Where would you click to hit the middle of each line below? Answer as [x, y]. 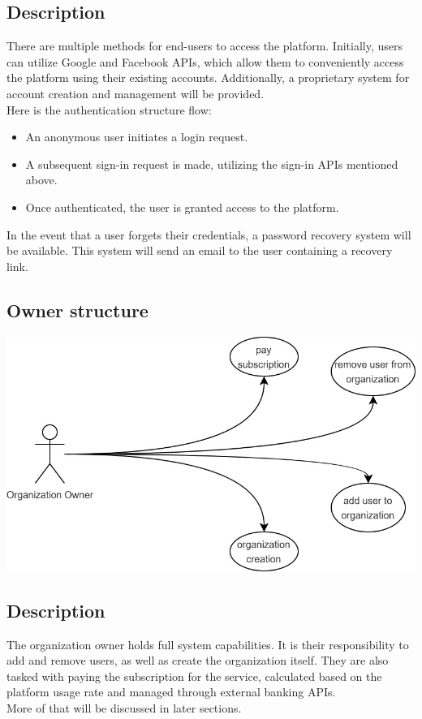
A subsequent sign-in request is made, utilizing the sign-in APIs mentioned [212, 164]
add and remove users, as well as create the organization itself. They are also [198, 660]
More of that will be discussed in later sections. [124, 707]
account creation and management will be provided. [136, 93]
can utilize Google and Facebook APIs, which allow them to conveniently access [205, 61]
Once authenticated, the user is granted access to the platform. [182, 207]
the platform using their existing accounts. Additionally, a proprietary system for [208, 77]
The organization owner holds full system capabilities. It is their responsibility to [208, 644]
